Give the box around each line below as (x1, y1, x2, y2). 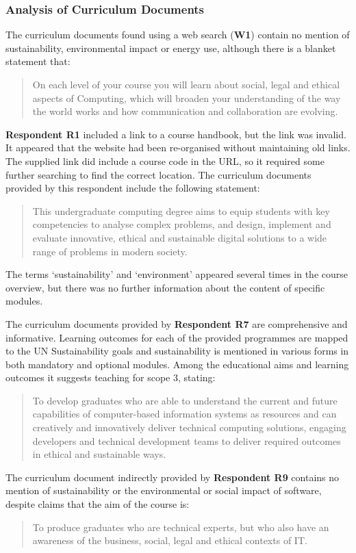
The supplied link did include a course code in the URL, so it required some (5, 153, 325, 168)
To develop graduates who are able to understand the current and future (32, 393, 338, 407)
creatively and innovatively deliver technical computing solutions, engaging (32, 420, 346, 435)
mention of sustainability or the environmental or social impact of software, (5, 483, 322, 498)
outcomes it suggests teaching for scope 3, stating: (5, 370, 216, 385)
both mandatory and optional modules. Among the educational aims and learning (5, 357, 349, 371)
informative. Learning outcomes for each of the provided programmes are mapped (5, 330, 348, 344)
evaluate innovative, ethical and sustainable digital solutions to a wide (32, 230, 327, 244)
